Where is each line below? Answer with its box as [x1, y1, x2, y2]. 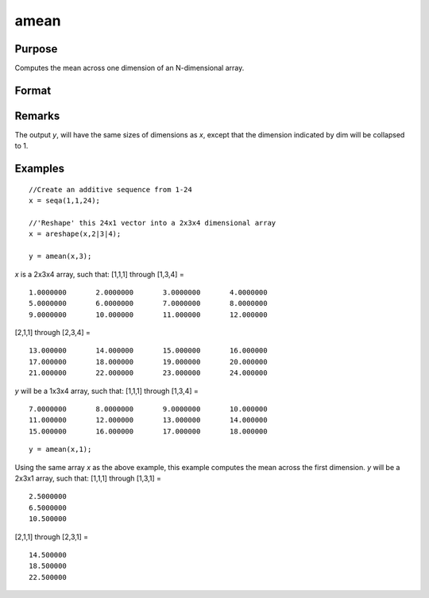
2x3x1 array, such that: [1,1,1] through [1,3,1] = [14, 473, 162, 483]
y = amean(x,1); [29, 445, 92, 454]
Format [14, 83, 52, 97]
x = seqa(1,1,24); [29, 196, 101, 206]
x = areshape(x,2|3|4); [29, 230, 122, 238]
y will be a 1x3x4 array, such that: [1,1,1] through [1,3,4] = [14, 386, 199, 395]
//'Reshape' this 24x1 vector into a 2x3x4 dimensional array [29, 218, 276, 227]
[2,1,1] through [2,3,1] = [14, 532, 89, 542]
